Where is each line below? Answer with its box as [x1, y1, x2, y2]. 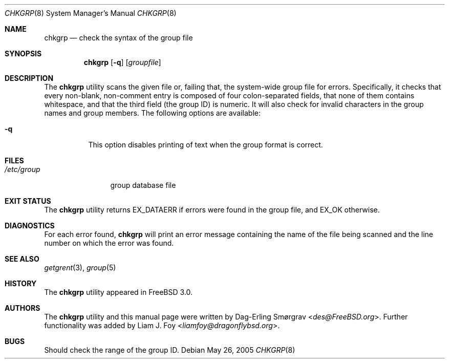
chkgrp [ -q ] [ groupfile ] [83, 58, 161, 67]
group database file [110, 181, 176, 189]
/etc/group [5, 165, 40, 174]
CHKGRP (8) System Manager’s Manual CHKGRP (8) [5, 9, 177, 17]
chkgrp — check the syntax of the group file [44, 33, 193, 42]
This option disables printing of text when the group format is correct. [88, 140, 323, 149]
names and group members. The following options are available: [44, 109, 261, 117]
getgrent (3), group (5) [44, 263, 116, 272]
